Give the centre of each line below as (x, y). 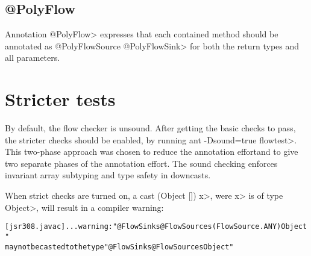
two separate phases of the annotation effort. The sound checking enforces (141, 163)
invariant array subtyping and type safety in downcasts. (108, 175)
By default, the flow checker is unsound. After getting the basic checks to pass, (150, 128)
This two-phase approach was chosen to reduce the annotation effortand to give (152, 151)
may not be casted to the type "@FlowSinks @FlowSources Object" (119, 247)
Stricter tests (60, 99)
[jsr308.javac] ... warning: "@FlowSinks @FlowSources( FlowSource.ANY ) (143, 227)
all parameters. (33, 58)
